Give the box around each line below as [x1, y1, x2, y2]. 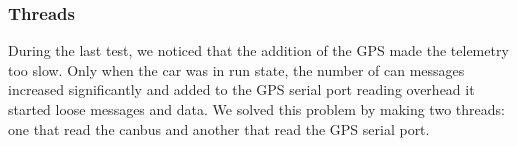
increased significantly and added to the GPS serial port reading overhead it [8, 79, 475, 100]
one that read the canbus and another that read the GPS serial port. [8, 118, 430, 139]
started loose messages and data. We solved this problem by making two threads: [8, 99, 505, 119]
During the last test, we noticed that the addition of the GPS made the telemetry [8, 40, 509, 61]
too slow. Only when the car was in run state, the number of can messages [8, 59, 465, 80]
